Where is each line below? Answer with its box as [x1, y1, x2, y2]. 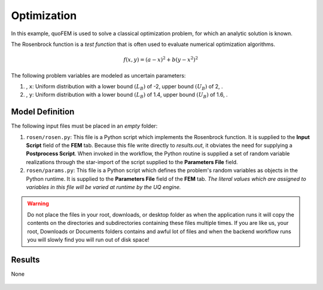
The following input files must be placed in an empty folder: [11, 122, 158, 129]
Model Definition [11, 107, 75, 117]
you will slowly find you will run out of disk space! [27, 236, 150, 243]
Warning [27, 200, 49, 207]
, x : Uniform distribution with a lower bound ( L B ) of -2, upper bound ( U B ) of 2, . [26, 82, 224, 91]
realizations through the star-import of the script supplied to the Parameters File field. [26, 158, 239, 165]
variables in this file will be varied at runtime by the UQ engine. [26, 183, 181, 190]
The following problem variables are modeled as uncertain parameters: [11, 72, 186, 79]
